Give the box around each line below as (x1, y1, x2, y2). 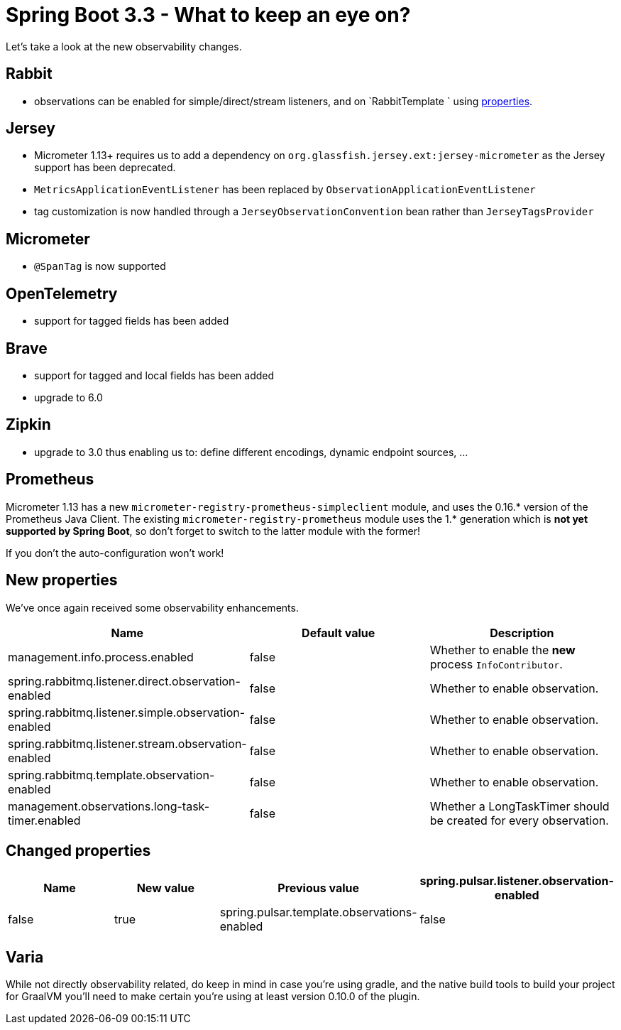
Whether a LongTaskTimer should (429, 798, 610, 813)
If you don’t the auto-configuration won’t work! (6, 546, 224, 559)
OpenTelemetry (6, 284, 118, 303)
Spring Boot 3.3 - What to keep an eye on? (6, 3, 411, 27)
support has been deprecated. (34, 161, 176, 174)
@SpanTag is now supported (34, 260, 166, 273)
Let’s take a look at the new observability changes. (6, 40, 242, 53)
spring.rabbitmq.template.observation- (8, 767, 215, 782)
